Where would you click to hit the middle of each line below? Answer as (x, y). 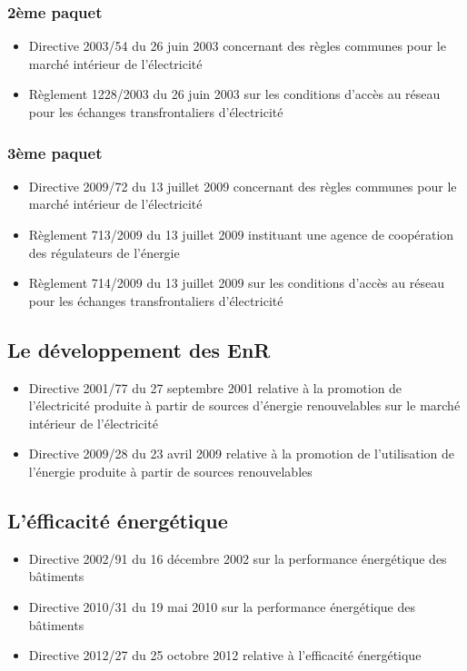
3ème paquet (55, 152)
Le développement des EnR (139, 349)
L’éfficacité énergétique (118, 520)
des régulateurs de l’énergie (104, 252)
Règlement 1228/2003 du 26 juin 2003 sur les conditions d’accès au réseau (234, 94)
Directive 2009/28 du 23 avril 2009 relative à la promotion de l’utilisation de (242, 454)
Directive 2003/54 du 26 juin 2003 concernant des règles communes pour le (237, 46)
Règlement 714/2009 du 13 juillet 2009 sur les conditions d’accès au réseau (236, 283)
